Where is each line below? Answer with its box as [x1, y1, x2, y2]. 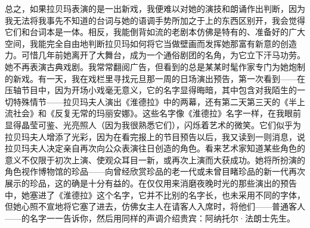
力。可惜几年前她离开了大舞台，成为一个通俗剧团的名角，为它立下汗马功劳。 [5, 49, 305, 61]
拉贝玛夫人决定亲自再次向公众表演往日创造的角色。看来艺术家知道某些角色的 [5, 142, 305, 154]
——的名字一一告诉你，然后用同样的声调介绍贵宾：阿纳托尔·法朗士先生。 [5, 211, 295, 224]
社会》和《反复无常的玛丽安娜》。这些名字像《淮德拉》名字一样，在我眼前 [13, 107, 301, 119]
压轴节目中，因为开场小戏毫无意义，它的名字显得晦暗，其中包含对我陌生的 [5, 84, 297, 96]
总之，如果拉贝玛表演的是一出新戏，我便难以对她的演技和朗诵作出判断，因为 [5, 2, 305, 14]
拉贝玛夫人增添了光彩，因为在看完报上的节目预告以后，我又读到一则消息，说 [5, 130, 305, 142]
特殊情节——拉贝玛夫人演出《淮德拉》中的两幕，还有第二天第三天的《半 [13, 95, 297, 107]
